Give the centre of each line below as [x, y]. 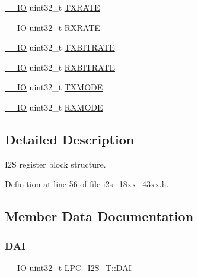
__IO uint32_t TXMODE [54, 87]
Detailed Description [70, 139]
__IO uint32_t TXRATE [52, 7]
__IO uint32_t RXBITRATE [60, 67]
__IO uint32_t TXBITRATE [60, 47]
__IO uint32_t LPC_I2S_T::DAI [68, 267]
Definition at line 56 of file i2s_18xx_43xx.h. [87, 184]
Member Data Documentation [99, 216]
